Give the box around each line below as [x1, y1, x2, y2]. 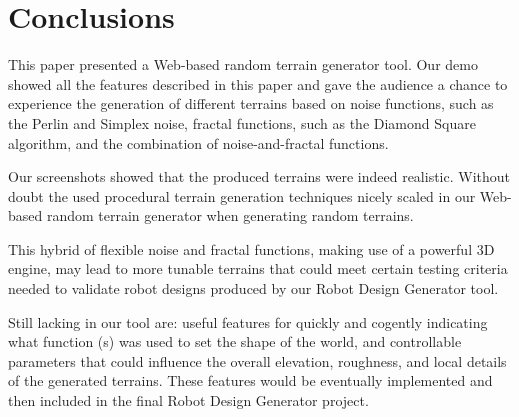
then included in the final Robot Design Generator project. [8, 390, 369, 411]
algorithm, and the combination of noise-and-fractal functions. [8, 132, 389, 153]
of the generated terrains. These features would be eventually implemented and [8, 370, 493, 391]
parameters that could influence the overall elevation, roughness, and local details [8, 350, 507, 371]
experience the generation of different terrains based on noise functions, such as [8, 93, 494, 114]
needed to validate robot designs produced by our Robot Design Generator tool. [8, 278, 499, 299]
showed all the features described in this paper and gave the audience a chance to [8, 73, 508, 94]
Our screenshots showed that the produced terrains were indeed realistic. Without [8, 166, 511, 187]
